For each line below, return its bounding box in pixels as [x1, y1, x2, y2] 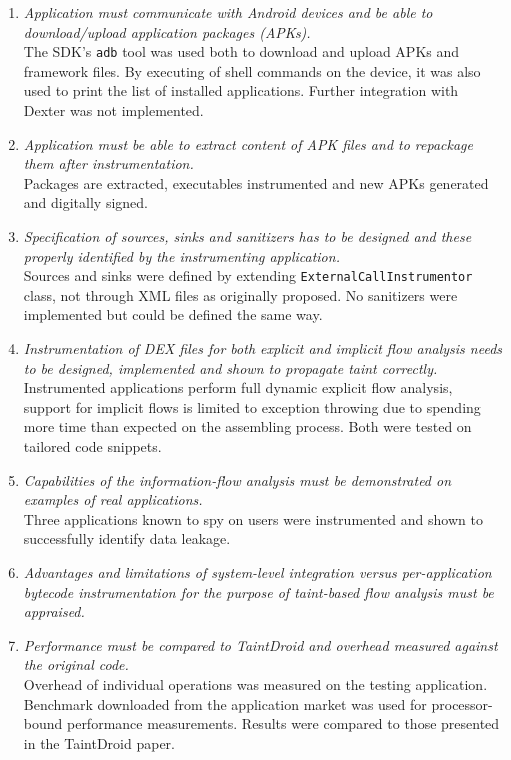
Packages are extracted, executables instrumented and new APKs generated [23, 172, 489, 193]
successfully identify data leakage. [23, 528, 231, 549]
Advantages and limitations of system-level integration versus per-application [23, 561, 492, 582]
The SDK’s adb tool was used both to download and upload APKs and [23, 41, 460, 62]
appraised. [23, 601, 85, 622]
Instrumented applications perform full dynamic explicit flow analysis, [23, 377, 453, 398]
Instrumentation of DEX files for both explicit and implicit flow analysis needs [23, 338, 503, 359]
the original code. [23, 654, 129, 675]
